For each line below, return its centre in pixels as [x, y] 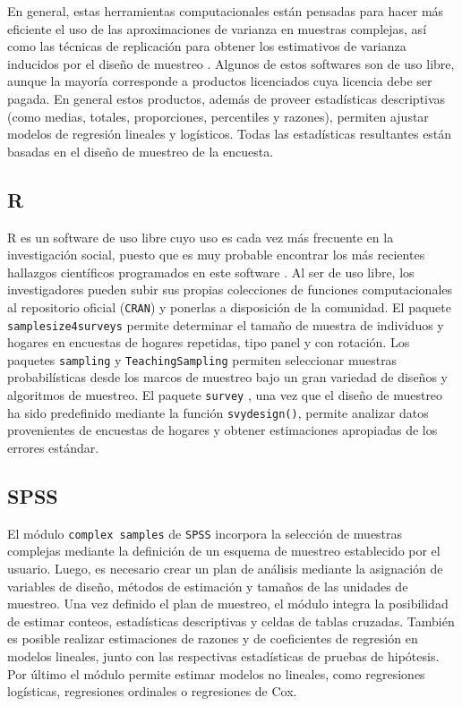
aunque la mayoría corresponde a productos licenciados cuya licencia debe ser [220, 81]
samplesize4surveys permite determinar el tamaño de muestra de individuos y [226, 324]
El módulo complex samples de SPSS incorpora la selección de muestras [205, 533]
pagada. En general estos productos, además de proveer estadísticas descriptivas [227, 98]
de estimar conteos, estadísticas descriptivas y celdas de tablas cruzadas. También [231, 621]
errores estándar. [53, 447]
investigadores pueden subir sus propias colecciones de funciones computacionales [230, 289]
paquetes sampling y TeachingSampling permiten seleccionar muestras [202, 359]
